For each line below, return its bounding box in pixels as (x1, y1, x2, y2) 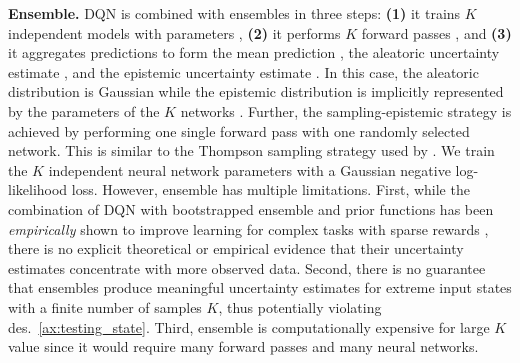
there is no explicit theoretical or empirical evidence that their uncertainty (8, 238, 464, 259)
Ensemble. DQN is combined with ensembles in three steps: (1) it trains (8, 3, 461, 23)
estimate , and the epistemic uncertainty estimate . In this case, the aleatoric (8, 61, 479, 82)
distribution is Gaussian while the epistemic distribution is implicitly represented (8, 81, 504, 102)
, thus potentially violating (218, 296, 382, 317)
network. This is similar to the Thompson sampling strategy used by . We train (8, 140, 495, 161)
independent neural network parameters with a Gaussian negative (48, 159, 451, 180)
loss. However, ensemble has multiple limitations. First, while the (71, 179, 470, 200)
